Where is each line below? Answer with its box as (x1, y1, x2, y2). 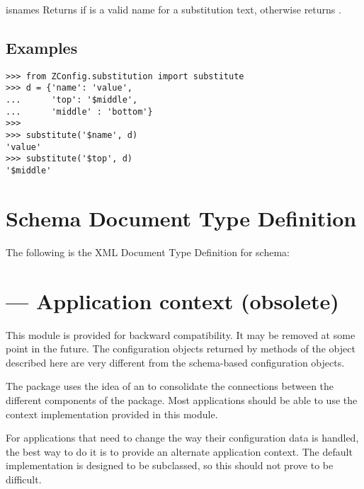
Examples (6, 36, 78, 58)
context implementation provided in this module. (6, 406, 218, 421)
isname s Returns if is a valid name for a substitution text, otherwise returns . (6, 2, 341, 16)
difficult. (6, 471, 42, 486)
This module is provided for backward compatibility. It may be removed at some (6, 327, 356, 342)
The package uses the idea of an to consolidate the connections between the (6, 379, 334, 393)
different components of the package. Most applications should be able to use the (6, 392, 358, 407)
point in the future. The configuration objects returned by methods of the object (6, 341, 356, 356)
